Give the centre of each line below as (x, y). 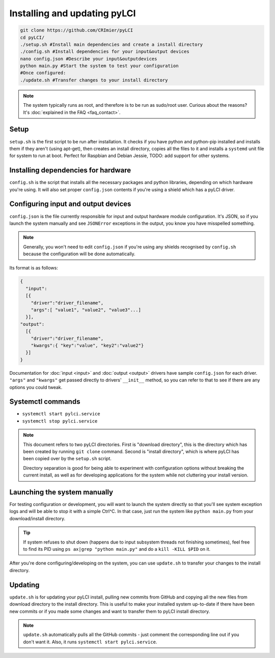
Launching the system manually (61, 492)
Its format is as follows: (34, 268)
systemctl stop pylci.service (60, 421)
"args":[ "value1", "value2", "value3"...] (86, 310)
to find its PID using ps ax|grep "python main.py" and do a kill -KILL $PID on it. (117, 549)
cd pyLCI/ (32, 37)
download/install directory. (37, 518)
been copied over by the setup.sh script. (67, 459)
